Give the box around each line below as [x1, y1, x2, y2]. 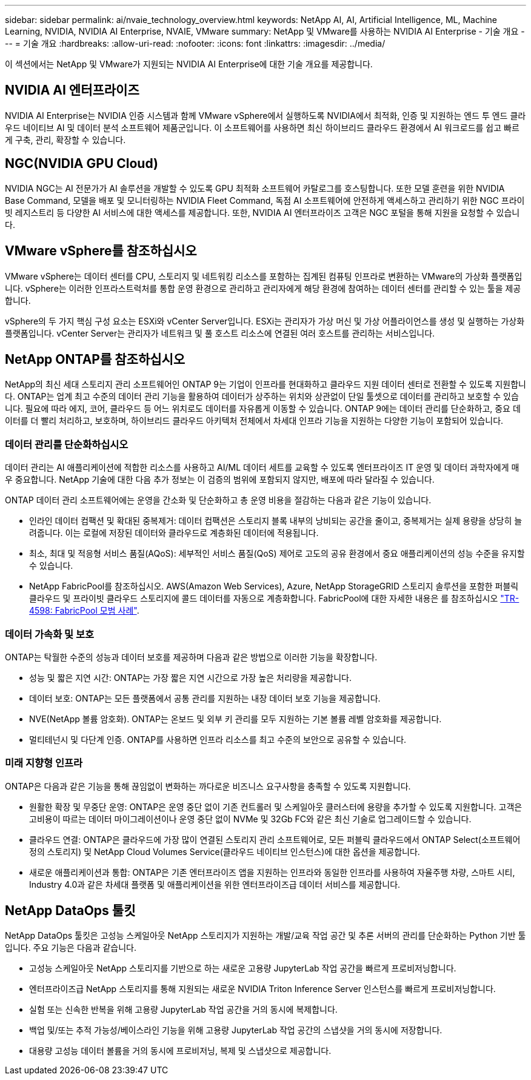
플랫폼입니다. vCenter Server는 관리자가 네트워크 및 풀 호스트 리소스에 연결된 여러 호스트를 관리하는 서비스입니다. [5, 327, 435, 338]
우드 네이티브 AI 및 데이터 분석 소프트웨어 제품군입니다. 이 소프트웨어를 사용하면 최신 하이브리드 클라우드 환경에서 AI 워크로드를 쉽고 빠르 [5, 122, 519, 133]
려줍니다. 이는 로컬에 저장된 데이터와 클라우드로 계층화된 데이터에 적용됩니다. [29, 528, 319, 538]
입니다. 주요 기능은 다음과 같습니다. [5, 942, 137, 953]
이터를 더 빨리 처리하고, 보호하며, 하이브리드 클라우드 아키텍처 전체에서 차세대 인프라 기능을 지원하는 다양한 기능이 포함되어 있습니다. [5, 415, 504, 426]
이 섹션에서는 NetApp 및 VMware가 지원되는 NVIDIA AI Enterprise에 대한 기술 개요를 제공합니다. [5, 59, 373, 69]
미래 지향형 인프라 [5, 757, 83, 770]
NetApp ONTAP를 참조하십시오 [5, 351, 185, 367]
